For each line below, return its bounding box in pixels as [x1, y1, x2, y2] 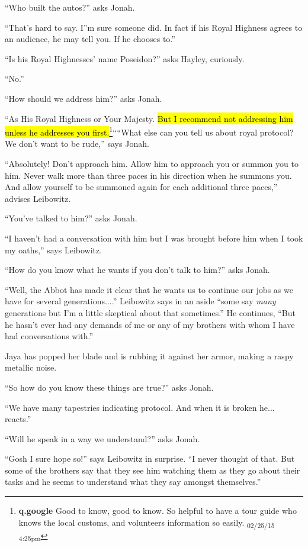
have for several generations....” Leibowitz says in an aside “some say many [5, 295, 276, 307]
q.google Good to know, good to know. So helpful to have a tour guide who [18, 504, 297, 517]
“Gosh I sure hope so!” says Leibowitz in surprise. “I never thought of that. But [5, 452, 295, 465]
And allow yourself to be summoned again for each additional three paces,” [5, 181, 278, 193]
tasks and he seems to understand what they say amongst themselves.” [5, 475, 261, 488]
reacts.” [5, 413, 31, 425]
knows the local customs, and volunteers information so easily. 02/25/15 [18, 516, 275, 530]
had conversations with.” [5, 330, 94, 342]
